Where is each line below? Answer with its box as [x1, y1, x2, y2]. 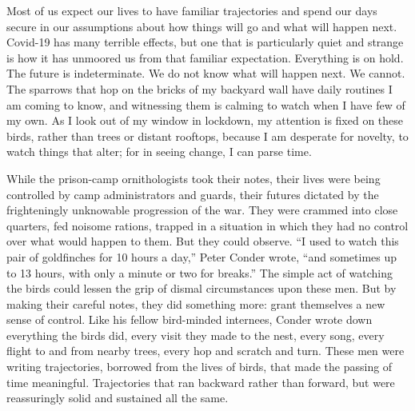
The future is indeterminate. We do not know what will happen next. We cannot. [6, 65, 405, 82]
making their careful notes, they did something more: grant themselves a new [6, 295, 385, 312]
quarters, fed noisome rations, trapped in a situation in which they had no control [6, 217, 409, 233]
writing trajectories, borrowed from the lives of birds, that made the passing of [6, 358, 393, 375]
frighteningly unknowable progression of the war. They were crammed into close [6, 202, 398, 218]
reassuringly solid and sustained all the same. [6, 389, 229, 406]
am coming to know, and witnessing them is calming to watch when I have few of [6, 96, 405, 113]
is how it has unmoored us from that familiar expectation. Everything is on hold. [6, 49, 404, 66]
